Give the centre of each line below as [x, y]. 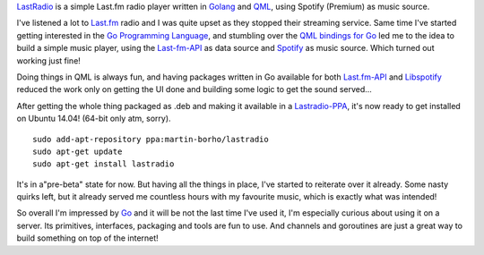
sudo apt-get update [78, 151]
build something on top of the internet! [87, 238]
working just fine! [48, 60]
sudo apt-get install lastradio [104, 164]
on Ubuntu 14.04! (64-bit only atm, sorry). [94, 119]
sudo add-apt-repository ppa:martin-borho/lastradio [151, 139]
